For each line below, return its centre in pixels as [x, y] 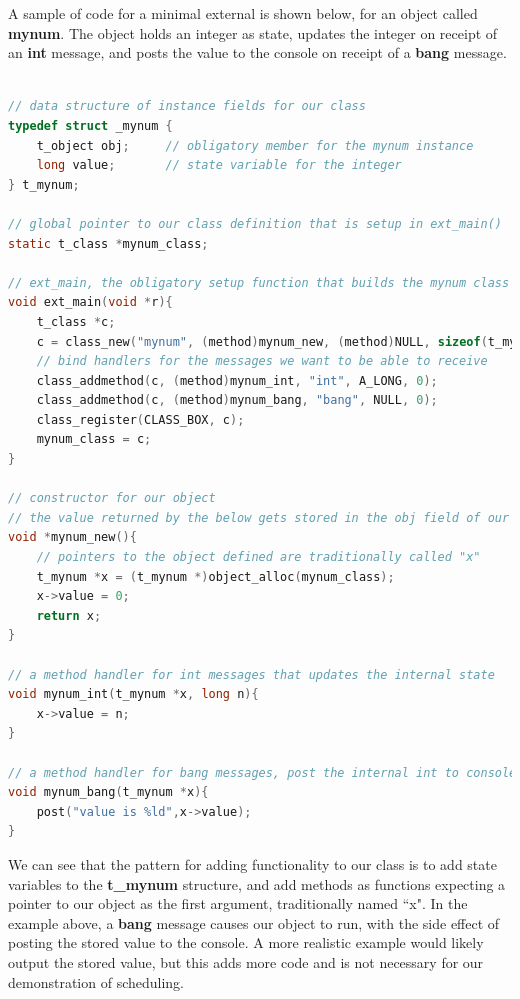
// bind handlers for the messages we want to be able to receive [262, 361]
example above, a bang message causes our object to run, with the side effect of [254, 922]
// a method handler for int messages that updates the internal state [251, 674]
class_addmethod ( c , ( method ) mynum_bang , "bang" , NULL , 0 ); [237, 400]
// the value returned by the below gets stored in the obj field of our [259, 517]
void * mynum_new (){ [72, 537]
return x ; [69, 615]
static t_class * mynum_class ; [108, 243]
